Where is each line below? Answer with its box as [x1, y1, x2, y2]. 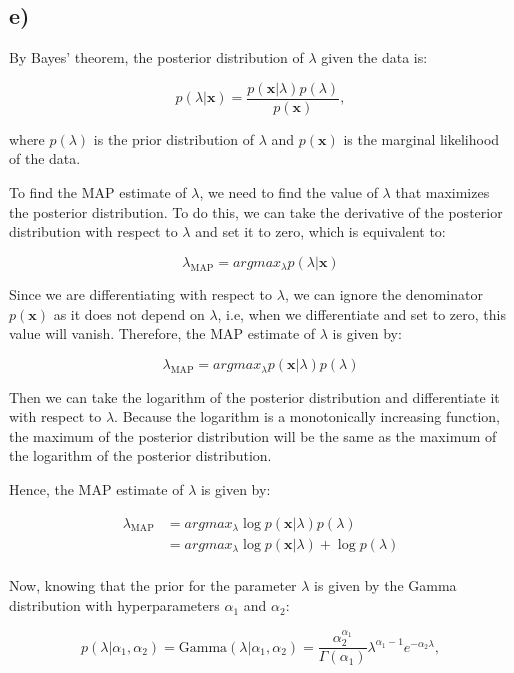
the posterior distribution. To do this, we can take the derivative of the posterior [9, 201, 503, 222]
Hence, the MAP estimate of [9, 478, 184, 499]
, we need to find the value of [199, 182, 378, 203]
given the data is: [321, 47, 428, 68]
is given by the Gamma [314, 575, 457, 596]
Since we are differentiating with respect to [9, 284, 273, 305]
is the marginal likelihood [343, 128, 500, 149]
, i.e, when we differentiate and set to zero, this [217, 303, 506, 324]
